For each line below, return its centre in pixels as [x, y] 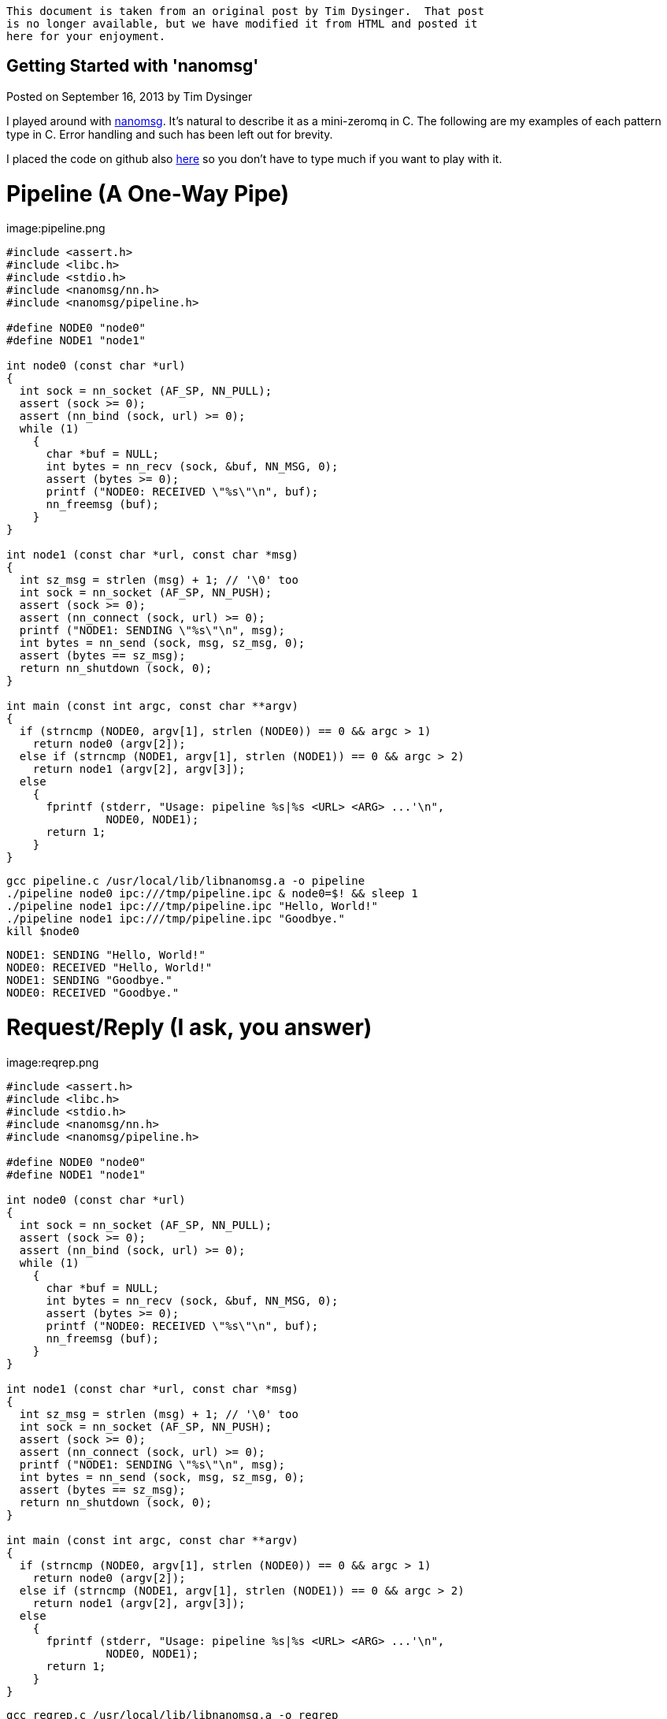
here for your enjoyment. [86, 36]
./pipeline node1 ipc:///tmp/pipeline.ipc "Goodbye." [176, 919]
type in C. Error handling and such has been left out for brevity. [170, 134]
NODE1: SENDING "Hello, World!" [106, 955]
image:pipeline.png [56, 228]
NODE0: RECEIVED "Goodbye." [93, 993]
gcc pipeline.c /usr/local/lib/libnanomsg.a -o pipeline [186, 881]
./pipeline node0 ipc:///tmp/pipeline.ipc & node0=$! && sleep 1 [212, 894]
